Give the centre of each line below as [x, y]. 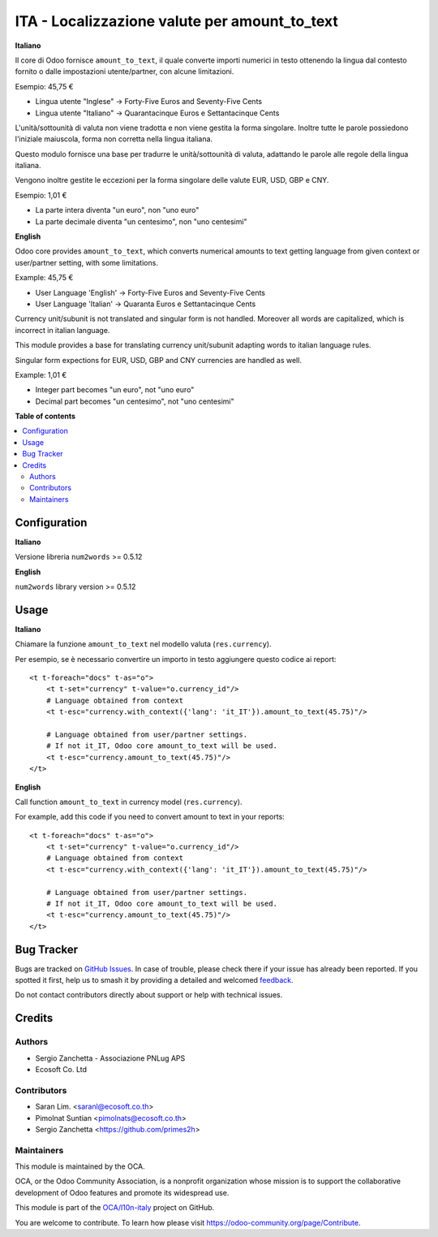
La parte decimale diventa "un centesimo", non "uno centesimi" [141, 221]
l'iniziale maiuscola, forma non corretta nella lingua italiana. [114, 139]
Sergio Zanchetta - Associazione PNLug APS [110, 1058]
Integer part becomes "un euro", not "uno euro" [115, 390]
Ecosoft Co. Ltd [61, 1070]
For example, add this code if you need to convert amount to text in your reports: [150, 817]
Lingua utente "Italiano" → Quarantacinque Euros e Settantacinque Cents [157, 113]
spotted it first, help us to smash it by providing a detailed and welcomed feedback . [154, 980]
